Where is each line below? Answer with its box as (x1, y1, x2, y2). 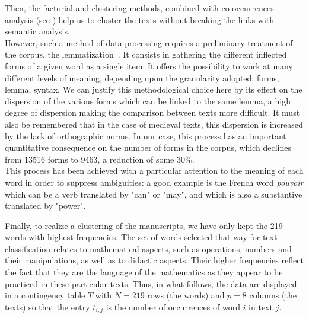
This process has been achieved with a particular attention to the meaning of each (5, 164, 304, 177)
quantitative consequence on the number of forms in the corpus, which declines (5, 141, 292, 154)
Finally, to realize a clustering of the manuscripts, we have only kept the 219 (5, 219, 283, 231)
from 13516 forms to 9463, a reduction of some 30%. (5, 152, 195, 165)
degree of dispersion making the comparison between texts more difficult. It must (5, 106, 300, 119)
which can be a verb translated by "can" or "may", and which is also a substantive (5, 187, 302, 200)
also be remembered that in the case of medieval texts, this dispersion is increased (5, 117, 303, 130)
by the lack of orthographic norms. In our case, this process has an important (5, 129, 286, 142)
